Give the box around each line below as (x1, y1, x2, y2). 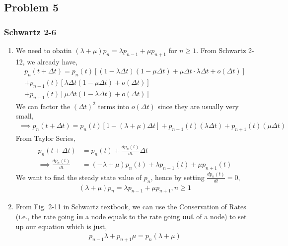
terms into (98, 101, 130, 111)
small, (15, 111, 34, 121)
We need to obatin (15, 45, 72, 55)
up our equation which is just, (15, 221, 107, 231)
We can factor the (15, 101, 71, 111)
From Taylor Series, (15, 132, 75, 143)
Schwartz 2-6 (4, 25, 57, 38)
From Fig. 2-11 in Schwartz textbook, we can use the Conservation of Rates (15, 201, 246, 212)
